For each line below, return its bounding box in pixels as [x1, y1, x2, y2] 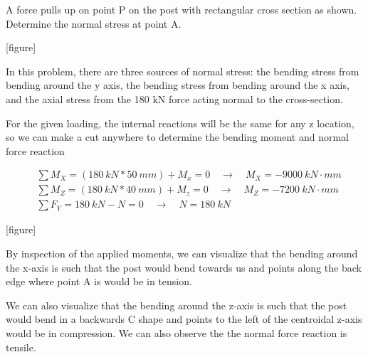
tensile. [6, 339, 36, 354]
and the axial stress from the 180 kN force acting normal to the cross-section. [6, 91, 343, 106]
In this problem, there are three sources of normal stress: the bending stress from [6, 63, 359, 78]
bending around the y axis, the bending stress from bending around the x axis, [6, 78, 349, 92]
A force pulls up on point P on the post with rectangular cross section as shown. [6, 2, 357, 16]
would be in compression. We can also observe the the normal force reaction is [6, 326, 347, 340]
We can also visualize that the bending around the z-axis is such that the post [6, 297, 347, 312]
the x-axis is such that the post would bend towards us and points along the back [6, 260, 362, 275]
